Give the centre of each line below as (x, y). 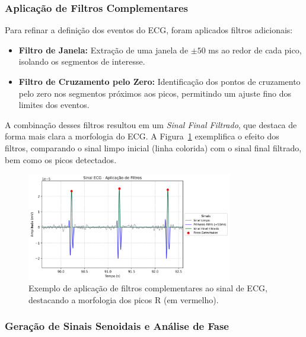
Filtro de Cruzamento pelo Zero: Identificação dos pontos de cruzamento (160, 81)
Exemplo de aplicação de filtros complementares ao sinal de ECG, (148, 288)
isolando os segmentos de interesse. (82, 61)
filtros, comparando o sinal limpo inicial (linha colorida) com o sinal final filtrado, (153, 147)
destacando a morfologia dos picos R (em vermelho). (124, 299)
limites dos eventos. (54, 105)
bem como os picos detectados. (61, 159)
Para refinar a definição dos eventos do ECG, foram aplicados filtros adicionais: (149, 30)
